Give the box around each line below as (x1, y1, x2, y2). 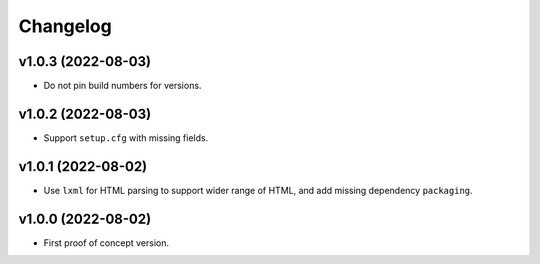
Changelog (18, 15, 112, 37)
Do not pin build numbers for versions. (43, 80, 202, 92)
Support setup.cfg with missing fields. (43, 131, 209, 144)
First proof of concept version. (43, 236, 170, 249)
